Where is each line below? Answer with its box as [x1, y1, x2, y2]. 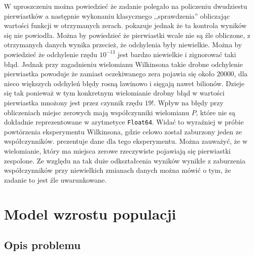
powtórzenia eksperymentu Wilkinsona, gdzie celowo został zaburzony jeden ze [4, 126, 242, 136]
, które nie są [196, 107, 235, 117]
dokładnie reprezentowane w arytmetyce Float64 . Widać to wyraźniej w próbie [4, 117, 244, 127]
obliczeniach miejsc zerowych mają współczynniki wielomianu [4, 107, 189, 117]
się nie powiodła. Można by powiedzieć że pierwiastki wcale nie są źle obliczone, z [4, 30, 251, 40]
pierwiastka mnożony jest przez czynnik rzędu [4, 97, 143, 107]
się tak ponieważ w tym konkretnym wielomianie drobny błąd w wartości [4, 88, 225, 98]
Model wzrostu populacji [4, 203, 176, 223]
